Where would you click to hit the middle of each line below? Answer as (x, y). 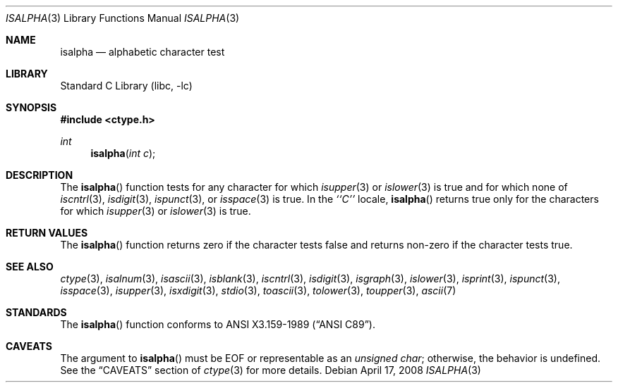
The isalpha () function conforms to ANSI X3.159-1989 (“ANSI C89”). (218, 324)
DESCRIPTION (40, 175)
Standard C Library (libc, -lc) (126, 86)
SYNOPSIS (31, 107)
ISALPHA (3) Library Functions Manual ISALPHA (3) (123, 18)
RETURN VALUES (47, 233)
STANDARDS (36, 312)
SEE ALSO (30, 267)
